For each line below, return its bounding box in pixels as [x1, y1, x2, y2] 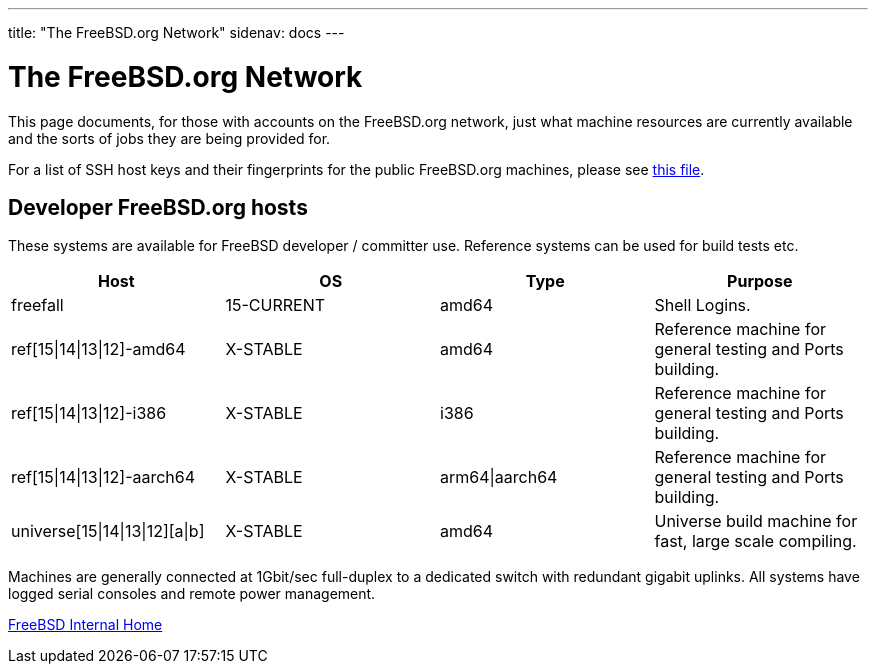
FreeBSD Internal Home [8, 616, 163, 634]
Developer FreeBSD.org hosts [8, 194, 308, 220]
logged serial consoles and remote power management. [8, 585, 376, 603]
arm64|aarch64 [440, 467, 558, 488]
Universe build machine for [654, 511, 858, 532]
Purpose [727, 271, 793, 292]
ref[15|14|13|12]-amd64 [11, 339, 186, 360]
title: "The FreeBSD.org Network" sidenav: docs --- [8, 24, 345, 41]
